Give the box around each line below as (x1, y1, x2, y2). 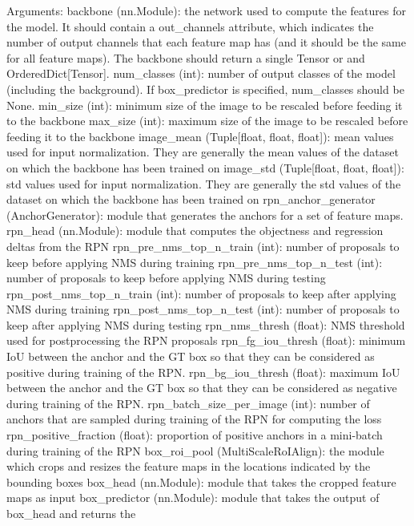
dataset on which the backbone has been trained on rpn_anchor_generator (6, 191, 376, 208)
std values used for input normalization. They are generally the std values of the (6, 175, 401, 192)
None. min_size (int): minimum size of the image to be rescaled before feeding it (6, 96, 403, 113)
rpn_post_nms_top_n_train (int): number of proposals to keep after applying (6, 285, 396, 301)
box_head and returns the (6, 505, 136, 521)
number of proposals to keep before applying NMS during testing (6, 269, 326, 286)
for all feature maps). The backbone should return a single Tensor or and (6, 49, 365, 66)
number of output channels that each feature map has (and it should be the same (6, 34, 406, 51)
